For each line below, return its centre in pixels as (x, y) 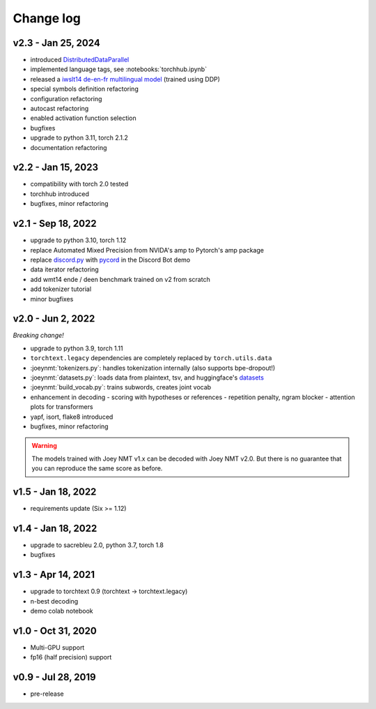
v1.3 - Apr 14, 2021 (54, 575)
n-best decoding (54, 601)
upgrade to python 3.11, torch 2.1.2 (79, 138)
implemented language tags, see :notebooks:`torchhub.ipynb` (119, 69)
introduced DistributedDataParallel (80, 60)
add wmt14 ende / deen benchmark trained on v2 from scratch (120, 279)
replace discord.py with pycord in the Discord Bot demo (110, 260)
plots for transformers (62, 407)
